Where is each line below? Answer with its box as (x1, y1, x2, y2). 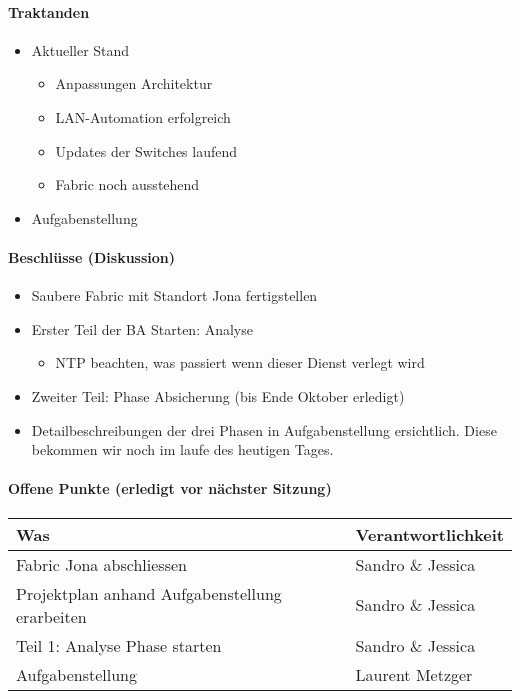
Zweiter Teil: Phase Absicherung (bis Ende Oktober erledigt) (31, 385, 405, 406)
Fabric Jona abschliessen (16, 552, 187, 576)
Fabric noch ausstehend (55, 174, 200, 195)
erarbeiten (16, 604, 87, 628)
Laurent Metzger (355, 662, 473, 686)
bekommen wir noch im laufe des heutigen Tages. (31, 439, 334, 460)
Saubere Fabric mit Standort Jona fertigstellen (31, 285, 318, 306)
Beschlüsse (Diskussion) (8, 246, 176, 267)
